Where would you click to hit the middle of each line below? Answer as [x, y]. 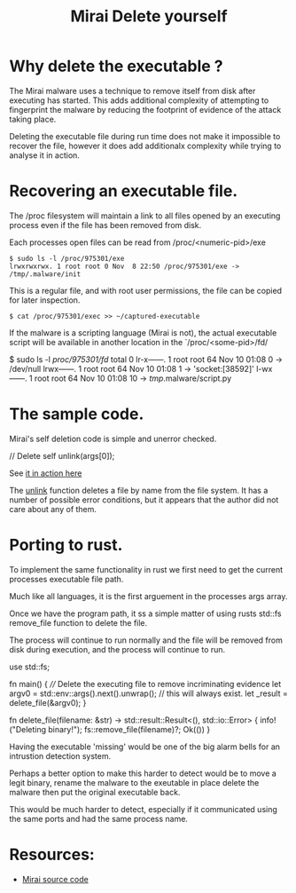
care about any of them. [53, 509]
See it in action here [46, 473]
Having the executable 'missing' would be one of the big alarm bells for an [145, 747]
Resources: [52, 854]
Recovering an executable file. [124, 191]
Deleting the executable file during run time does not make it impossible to [145, 136]
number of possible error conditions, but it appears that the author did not [144, 500]
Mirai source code [55, 879]
